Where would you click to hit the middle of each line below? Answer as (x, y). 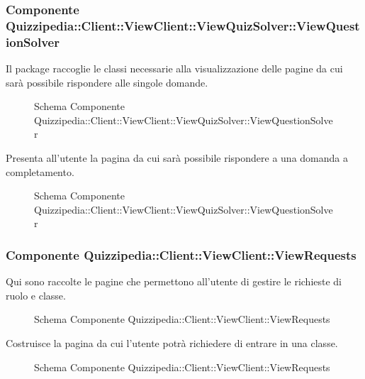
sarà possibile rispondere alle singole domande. (107, 82)
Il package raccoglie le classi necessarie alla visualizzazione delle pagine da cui (174, 68)
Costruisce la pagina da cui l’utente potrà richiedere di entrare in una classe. (172, 343)
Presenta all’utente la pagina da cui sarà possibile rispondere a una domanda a (177, 158)
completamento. (40, 171)
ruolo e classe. (36, 295)
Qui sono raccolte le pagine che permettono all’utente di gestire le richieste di (174, 281)
